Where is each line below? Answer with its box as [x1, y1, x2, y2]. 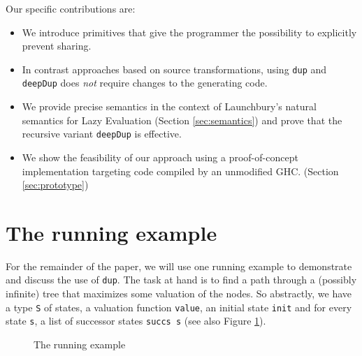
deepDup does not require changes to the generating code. [22, 75, 268, 90]
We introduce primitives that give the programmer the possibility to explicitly [22, 24, 357, 39]
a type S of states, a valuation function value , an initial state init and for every [6, 299, 352, 314]
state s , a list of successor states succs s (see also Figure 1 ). [6, 313, 266, 328]
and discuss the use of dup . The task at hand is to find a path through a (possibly [6, 272, 357, 287]
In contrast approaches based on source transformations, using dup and [22, 61, 327, 76]
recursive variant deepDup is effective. [22, 126, 182, 141]
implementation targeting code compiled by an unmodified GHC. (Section [22, 163, 339, 178]
